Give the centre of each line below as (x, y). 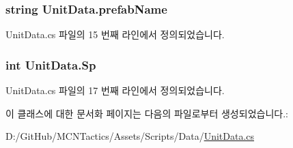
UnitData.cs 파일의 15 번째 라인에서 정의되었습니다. (115, 34)
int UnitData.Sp (51, 64)
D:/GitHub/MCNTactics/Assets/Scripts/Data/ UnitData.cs (130, 136)
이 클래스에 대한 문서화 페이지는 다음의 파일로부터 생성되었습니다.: (147, 113)
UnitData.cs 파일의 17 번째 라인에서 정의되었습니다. (115, 90)
